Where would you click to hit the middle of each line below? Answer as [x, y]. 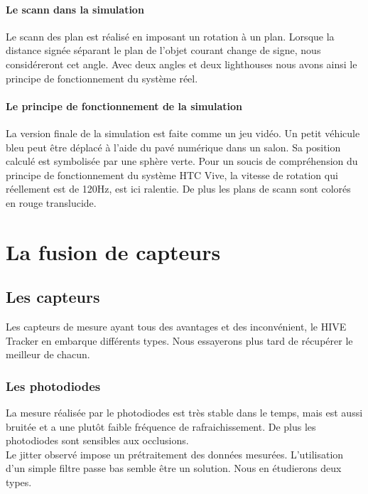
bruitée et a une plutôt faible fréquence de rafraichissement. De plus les [161, 426]
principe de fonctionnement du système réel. [102, 78]
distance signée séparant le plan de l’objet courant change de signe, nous [163, 50]
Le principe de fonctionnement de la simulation [124, 106]
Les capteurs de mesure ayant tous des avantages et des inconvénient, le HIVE [176, 327]
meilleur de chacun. [48, 354]
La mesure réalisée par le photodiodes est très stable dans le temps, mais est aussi [184, 413]
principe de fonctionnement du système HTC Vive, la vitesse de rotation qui [172, 174]
